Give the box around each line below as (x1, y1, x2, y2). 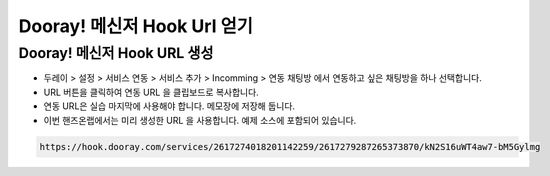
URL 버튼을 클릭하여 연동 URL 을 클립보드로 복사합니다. (43, 86, 259, 98)
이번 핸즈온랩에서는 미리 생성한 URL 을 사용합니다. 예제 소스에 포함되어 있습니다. (43, 114, 357, 126)
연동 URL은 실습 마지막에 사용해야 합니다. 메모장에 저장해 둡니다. (43, 100, 295, 112)
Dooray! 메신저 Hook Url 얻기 (18, 15, 254, 37)
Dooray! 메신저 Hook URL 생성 (18, 44, 214, 62)
